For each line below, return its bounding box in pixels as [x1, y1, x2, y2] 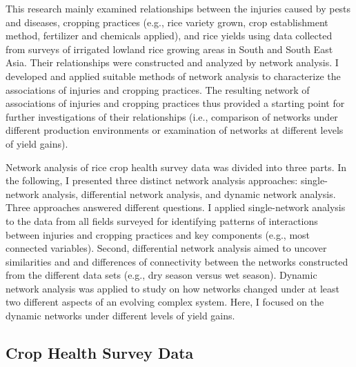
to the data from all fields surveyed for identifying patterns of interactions [6, 213, 318, 228]
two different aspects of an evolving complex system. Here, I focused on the [6, 295, 324, 309]
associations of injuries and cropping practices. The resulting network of [6, 82, 310, 97]
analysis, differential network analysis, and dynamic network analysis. [42, 186, 336, 201]
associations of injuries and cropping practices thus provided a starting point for [6, 96, 345, 110]
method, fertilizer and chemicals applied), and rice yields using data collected [6, 28, 333, 43]
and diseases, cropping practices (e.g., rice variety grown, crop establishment [6, 14, 328, 29]
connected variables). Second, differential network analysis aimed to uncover [6, 241, 327, 255]
